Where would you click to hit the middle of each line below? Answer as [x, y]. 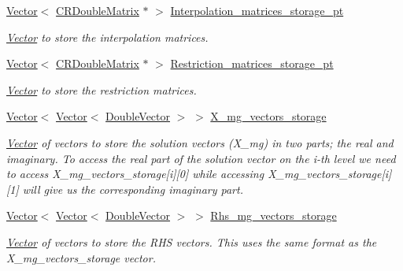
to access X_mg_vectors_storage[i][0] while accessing [135, 174]
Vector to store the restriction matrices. [102, 89]
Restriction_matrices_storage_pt [252, 63]
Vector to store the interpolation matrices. [107, 37]
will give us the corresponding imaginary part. [133, 189]
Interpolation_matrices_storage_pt [257, 10]
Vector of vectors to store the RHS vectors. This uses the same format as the [192, 241]
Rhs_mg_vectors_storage [274, 215]
